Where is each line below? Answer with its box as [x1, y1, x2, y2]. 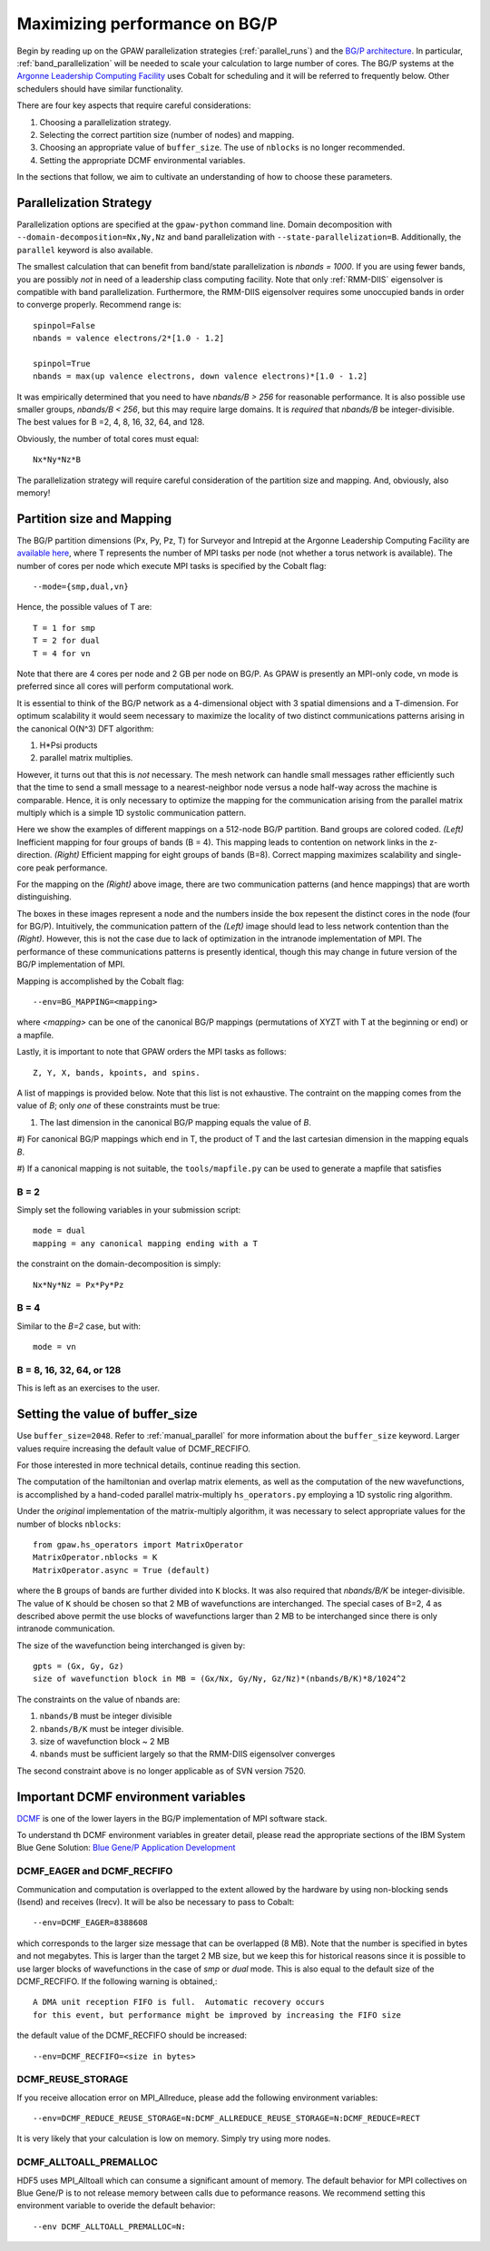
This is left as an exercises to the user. [16, 1382, 161, 1393]
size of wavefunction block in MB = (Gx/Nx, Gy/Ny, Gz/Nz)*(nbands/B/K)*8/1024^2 [33, 1674, 407, 1684]
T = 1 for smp [33, 623, 95, 633]
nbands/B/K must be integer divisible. [39, 1723, 184, 1734]
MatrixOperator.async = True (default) [33, 1565, 211, 1575]
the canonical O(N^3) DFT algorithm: [16, 722, 154, 734]
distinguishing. [16, 891, 72, 902]
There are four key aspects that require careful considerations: [16, 100, 251, 111]
